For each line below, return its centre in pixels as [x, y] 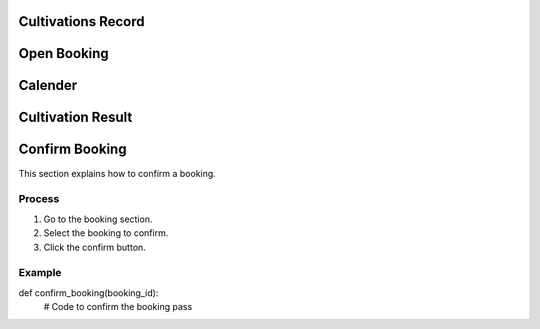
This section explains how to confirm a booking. [117, 173]
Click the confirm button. [95, 247]
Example [40, 273]
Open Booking [63, 53]
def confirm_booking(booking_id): [88, 292]
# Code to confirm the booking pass [118, 307]
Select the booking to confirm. [106, 233]
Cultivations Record [81, 21]
